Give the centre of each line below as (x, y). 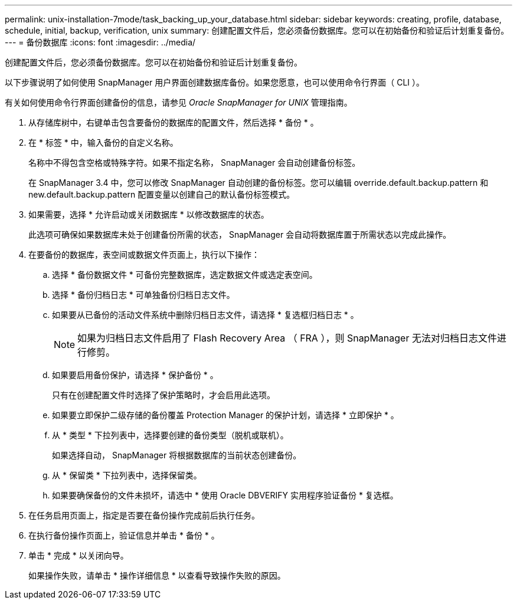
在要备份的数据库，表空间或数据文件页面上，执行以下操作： (144, 255)
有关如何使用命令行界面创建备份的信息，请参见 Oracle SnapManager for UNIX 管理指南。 (179, 102)
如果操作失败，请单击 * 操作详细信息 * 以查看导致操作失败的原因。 (157, 575)
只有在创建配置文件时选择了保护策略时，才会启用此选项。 (163, 395)
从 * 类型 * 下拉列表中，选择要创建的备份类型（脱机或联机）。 (170, 435)
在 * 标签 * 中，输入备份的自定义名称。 (103, 142)
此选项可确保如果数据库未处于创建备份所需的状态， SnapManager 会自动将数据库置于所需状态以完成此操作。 (240, 234)
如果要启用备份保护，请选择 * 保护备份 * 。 (135, 375)
